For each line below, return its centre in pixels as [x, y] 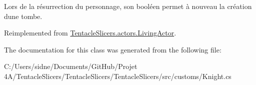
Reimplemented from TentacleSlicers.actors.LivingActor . [90, 33]
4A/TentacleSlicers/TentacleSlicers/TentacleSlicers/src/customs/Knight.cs [118, 76]
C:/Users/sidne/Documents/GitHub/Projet [71, 66]
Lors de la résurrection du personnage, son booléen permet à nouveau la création [128, 6]
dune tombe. [23, 16]
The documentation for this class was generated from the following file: [113, 49]
